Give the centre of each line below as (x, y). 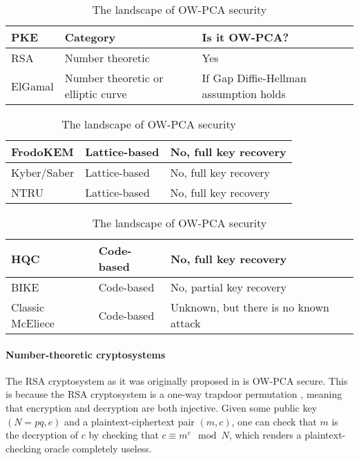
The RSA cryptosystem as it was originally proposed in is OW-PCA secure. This (177, 380)
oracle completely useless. (98, 448)
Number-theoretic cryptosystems (86, 354)
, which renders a (265, 435)
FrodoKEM (42, 152)
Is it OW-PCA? (245, 37)
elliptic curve (96, 94)
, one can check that (274, 421)
